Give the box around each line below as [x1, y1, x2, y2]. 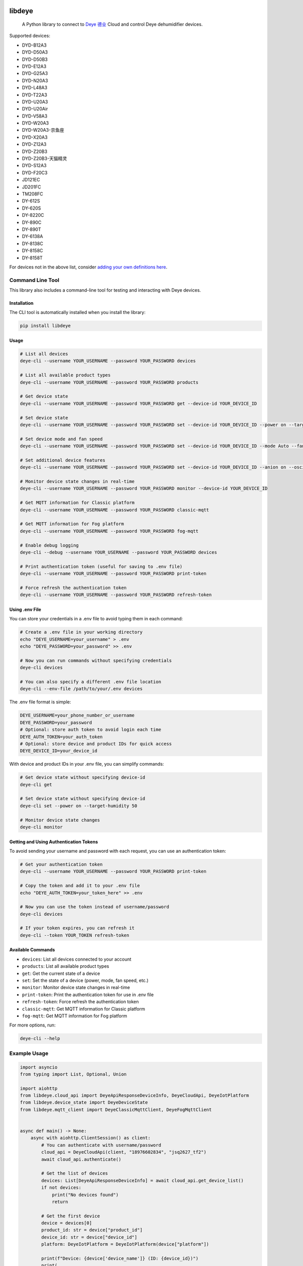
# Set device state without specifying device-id [20, 796, 145, 802]
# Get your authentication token [20, 861, 103, 867]
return [52, 1199, 68, 1205]
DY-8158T [22, 255, 43, 261]
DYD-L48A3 [22, 85, 47, 91]
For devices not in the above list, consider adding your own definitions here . [9, 264, 168, 270]
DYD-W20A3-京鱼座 [22, 127, 64, 133]
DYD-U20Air [22, 106, 48, 112]
